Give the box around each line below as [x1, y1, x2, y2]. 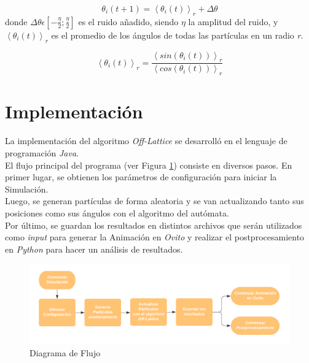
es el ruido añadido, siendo [78, 15, 179, 28]
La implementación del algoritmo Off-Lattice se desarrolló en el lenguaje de [5, 134, 287, 147]
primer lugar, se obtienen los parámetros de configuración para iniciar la [5, 170, 277, 183]
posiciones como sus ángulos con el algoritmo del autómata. [5, 206, 229, 219]
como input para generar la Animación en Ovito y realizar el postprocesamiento [5, 231, 305, 243]
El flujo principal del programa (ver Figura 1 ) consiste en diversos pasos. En [5, 158, 292, 171]
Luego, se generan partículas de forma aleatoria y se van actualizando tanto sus [5, 194, 304, 207]
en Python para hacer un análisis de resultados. [5, 242, 183, 255]
